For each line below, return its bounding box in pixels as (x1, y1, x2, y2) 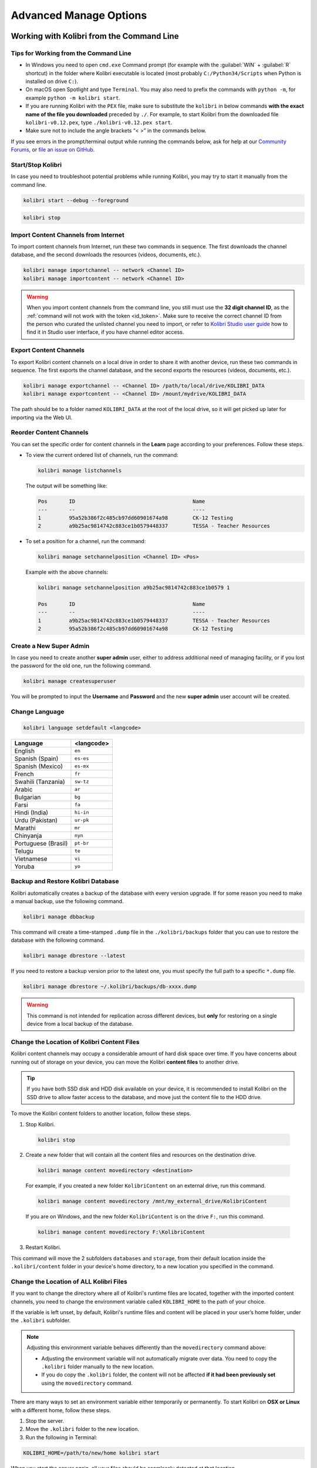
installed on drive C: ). (25, 78, 79, 85)
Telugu (14, 847, 33, 855)
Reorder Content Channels (11, 429, 89, 437)
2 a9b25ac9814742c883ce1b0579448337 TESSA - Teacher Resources (38, 523, 270, 530)
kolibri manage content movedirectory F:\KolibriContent (38, 1229, 205, 1235)
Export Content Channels (11, 346, 85, 355)
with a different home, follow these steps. (11, 1406, 112, 1413)
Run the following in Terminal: (25, 1433, 97, 1441)
